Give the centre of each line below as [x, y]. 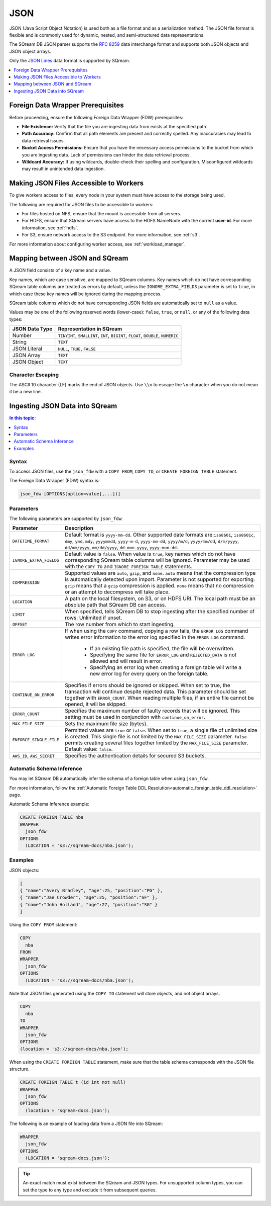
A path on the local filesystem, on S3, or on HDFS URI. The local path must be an [160, 598]
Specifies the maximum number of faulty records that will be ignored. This [152, 711]
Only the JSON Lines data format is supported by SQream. [70, 61]
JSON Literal [27, 349]
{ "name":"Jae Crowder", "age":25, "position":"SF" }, [89, 897]
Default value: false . [89, 749]
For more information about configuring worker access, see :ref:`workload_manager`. [97, 244]
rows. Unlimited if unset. [93, 618]
